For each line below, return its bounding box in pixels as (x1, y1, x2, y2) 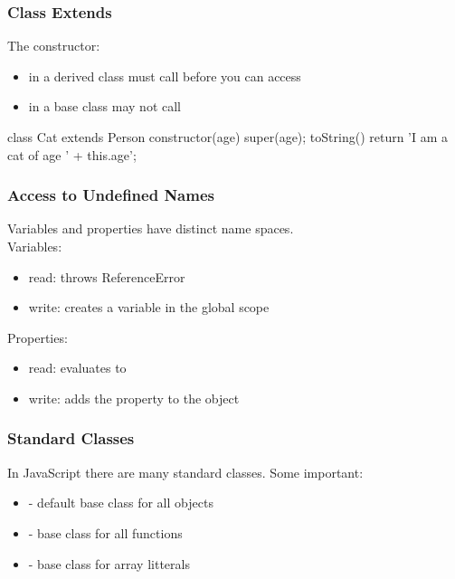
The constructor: (7, 36, 100, 55)
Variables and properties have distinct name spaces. (7, 219, 294, 238)
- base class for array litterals (28, 554, 190, 573)
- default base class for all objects (28, 493, 213, 512)
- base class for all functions (28, 523, 183, 542)
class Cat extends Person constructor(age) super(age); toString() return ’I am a (7, 128, 449, 146)
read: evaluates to (28, 358, 127, 377)
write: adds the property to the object (28, 388, 240, 407)
